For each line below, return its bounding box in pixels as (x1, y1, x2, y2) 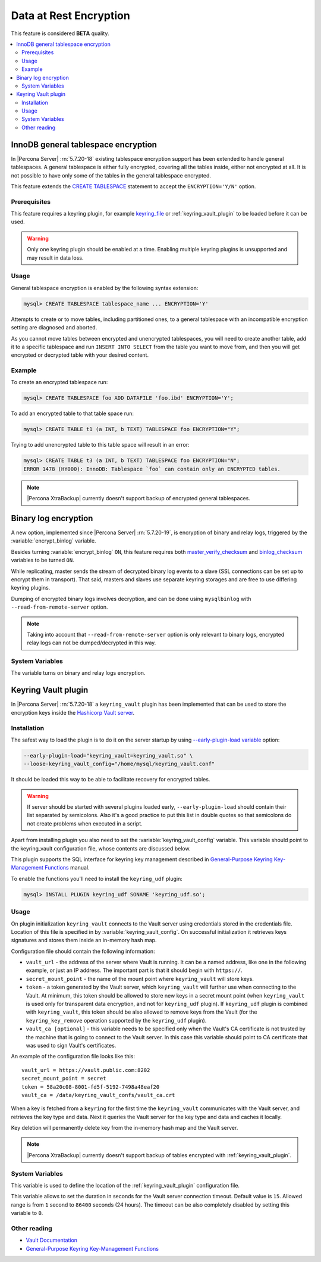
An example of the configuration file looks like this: (11, 1053, 135, 1060)
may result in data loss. (27, 254, 84, 261)
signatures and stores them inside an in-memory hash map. (11, 937, 157, 944)
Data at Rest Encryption (11, 9, 130, 22)
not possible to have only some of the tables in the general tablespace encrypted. (11, 172, 211, 179)
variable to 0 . (11, 1210, 43, 1217)
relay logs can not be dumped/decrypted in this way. (27, 639, 156, 646)
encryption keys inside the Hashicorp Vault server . (11, 709, 135, 716)
